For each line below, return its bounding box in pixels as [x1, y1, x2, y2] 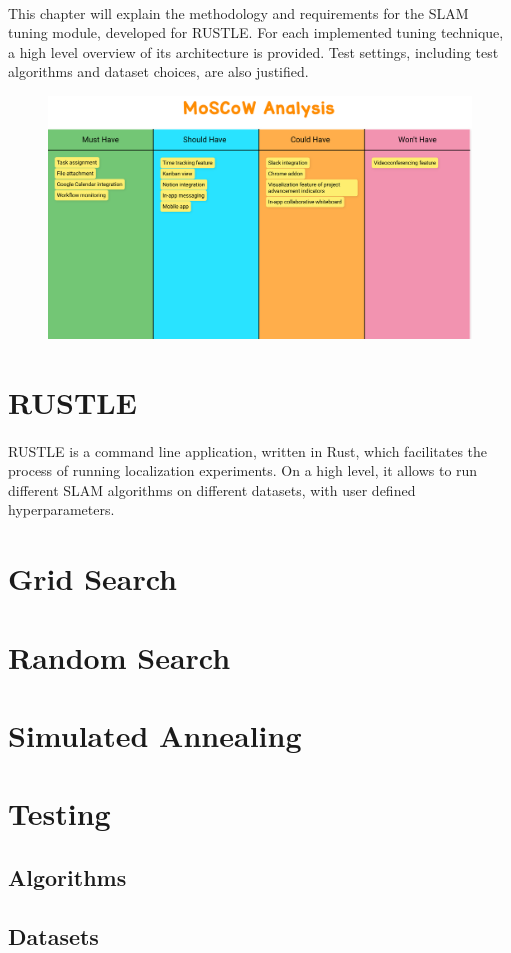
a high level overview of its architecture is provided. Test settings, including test [8, 41, 499, 62]
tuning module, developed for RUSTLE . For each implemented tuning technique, [8, 22, 504, 43]
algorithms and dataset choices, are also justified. [8, 61, 309, 82]
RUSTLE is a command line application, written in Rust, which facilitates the [8, 440, 488, 461]
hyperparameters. [8, 499, 115, 520]
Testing [8, 793, 111, 834]
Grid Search [8, 558, 178, 599]
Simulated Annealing [8, 714, 302, 755]
